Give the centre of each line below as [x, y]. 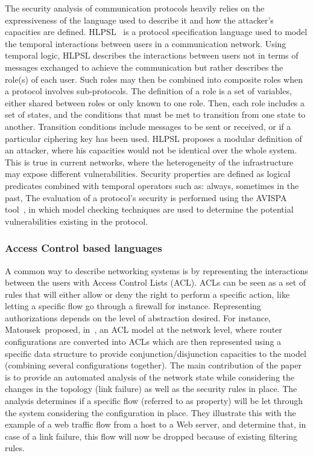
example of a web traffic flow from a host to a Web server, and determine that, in [156, 424]
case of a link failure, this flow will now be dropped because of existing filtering [151, 436]
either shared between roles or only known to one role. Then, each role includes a [155, 102]
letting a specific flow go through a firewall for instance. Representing [133, 306]
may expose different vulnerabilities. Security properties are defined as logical [148, 174]
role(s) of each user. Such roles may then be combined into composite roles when [154, 79]
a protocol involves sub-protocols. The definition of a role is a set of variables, [148, 91]
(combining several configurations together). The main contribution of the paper [153, 365]
